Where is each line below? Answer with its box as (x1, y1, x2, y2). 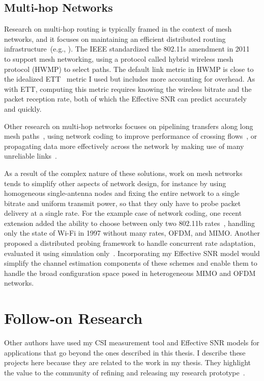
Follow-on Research (4, 308, 143, 328)
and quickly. (4, 103, 42, 114)
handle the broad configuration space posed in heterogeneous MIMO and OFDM (4, 267, 256, 278)
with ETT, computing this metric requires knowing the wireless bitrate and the (4, 83, 252, 94)
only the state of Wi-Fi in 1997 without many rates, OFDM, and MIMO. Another (4, 227, 260, 238)
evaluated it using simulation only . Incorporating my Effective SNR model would (4, 247, 260, 258)
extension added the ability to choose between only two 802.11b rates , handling (4, 217, 255, 228)
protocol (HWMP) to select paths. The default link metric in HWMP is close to (4, 63, 254, 74)
